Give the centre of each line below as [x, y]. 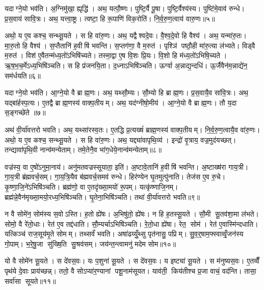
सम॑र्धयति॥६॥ [23, 75]
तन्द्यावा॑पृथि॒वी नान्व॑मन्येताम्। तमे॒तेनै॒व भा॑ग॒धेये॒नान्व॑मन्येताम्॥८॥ [83, 150]
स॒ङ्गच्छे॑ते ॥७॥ [25, 112]
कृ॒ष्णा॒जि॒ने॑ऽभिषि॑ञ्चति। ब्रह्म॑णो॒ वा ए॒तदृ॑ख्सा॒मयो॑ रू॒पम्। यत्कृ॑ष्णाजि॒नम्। [91, 186]
